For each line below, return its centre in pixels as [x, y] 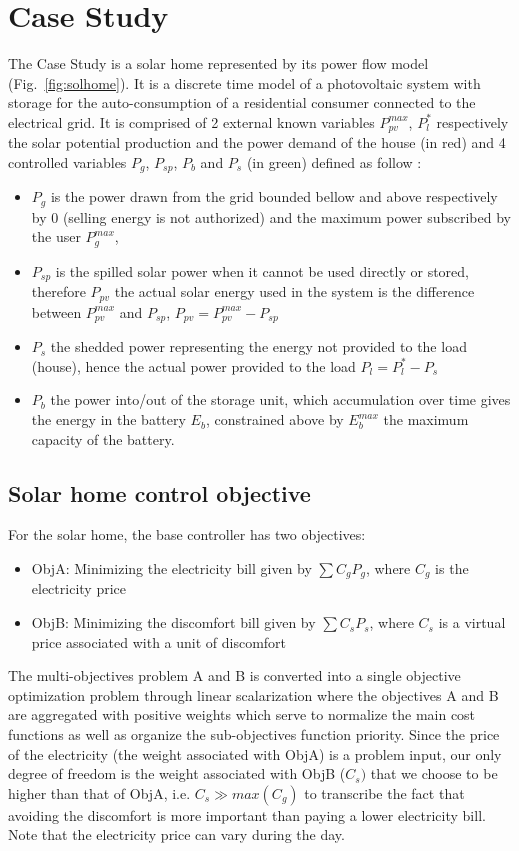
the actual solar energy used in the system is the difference [294, 291]
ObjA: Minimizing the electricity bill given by [171, 568]
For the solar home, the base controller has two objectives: [187, 534]
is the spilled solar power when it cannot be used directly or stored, [262, 270]
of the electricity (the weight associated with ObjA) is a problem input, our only [255, 753]
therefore [58, 291]
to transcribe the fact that [384, 792]
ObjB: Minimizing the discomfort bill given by [173, 622]
